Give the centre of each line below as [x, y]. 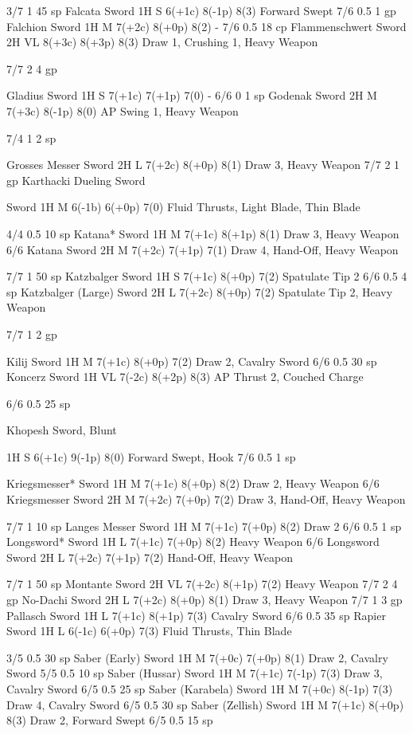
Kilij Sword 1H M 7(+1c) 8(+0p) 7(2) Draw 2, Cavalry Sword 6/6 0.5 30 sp [192, 361]
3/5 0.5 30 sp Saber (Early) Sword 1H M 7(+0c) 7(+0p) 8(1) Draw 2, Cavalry [197, 657]
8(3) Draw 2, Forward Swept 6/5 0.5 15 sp [110, 720]
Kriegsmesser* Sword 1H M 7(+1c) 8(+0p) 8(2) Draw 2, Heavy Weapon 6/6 [193, 483]
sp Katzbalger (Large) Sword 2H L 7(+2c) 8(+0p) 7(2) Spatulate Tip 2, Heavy [200, 291]
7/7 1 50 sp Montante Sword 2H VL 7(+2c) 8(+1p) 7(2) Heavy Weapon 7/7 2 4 [202, 584]
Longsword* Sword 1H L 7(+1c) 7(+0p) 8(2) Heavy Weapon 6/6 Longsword [193, 542]
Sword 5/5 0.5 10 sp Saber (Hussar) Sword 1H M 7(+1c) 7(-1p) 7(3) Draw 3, [195, 673]
